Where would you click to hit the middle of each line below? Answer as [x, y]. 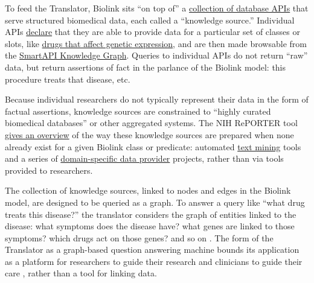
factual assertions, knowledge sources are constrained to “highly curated [138, 111]
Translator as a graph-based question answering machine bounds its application [152, 250]
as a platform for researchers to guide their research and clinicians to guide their [154, 261]
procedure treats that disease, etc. [68, 79]
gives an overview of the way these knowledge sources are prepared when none [149, 134]
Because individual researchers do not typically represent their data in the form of [157, 99]
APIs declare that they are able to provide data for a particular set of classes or [152, 32]
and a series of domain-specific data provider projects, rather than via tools [144, 158]
